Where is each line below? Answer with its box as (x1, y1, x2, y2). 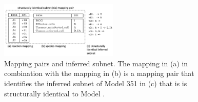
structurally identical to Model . (4, 88, 105, 98)
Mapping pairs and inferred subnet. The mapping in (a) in (4, 58, 188, 68)
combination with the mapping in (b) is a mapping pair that (4, 68, 194, 79)
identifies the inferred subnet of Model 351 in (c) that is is (4, 78, 187, 89)
